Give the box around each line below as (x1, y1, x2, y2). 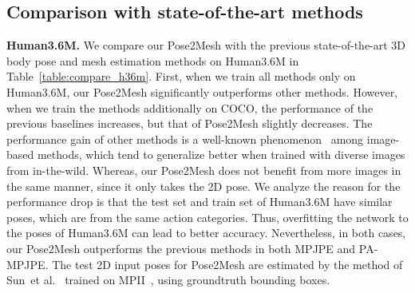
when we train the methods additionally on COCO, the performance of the (6, 99, 373, 116)
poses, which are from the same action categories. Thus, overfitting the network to (6, 208, 409, 225)
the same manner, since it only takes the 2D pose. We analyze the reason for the (6, 177, 401, 194)
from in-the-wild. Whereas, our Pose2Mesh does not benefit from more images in (6, 161, 401, 178)
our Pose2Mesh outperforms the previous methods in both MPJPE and (6, 240, 356, 256)
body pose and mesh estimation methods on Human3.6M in (6, 52, 299, 69)
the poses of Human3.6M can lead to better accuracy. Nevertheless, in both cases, (6, 224, 406, 241)
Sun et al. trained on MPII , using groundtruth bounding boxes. (6, 271, 330, 288)
